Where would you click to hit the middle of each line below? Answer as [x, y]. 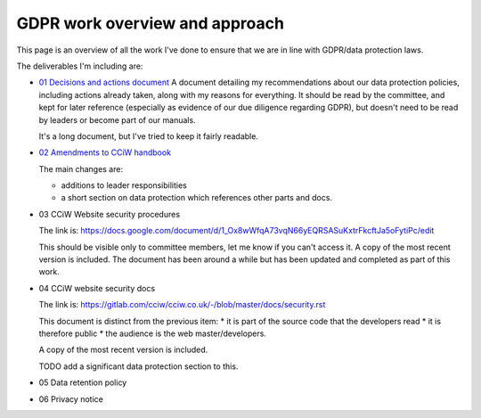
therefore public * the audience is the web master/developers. [153, 333]
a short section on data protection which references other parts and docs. [197, 198]
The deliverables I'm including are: [80, 66]
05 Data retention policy [83, 382]
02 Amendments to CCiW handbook [105, 152]
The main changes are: [81, 168]
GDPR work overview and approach [151, 23]
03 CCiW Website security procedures [110, 214]
